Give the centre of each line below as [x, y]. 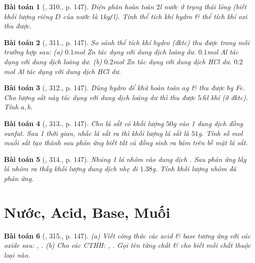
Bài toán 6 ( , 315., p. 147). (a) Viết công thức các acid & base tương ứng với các [127, 235]
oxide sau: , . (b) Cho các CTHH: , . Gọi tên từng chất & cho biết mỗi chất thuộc [127, 245]
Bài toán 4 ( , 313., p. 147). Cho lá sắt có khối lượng [84, 123]
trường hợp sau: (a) [33, 52]
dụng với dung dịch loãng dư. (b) [53, 62]
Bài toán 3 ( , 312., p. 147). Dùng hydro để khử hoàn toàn [92, 88]
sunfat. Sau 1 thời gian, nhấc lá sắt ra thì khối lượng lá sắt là [97, 133]
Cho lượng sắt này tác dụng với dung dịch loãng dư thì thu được [100, 97]
